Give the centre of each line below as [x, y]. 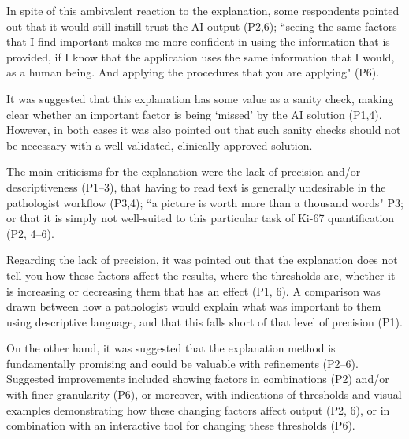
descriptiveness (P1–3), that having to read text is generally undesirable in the [196, 186]
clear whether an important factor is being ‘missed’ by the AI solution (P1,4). [194, 114]
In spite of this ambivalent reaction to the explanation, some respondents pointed [203, 10]
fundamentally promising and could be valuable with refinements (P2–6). [182, 363]
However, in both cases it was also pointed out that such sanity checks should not [204, 130]
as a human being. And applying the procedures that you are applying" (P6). [193, 72]
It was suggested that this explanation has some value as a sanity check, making [200, 98]
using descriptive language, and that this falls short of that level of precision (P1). [204, 321]
